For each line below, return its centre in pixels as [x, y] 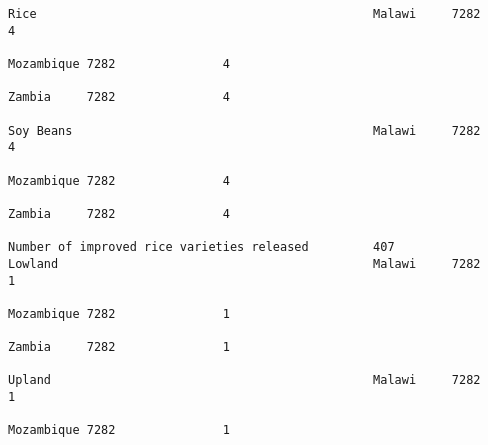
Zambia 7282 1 [119, 347]
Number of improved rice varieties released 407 [201, 247]
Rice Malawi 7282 [244, 14]
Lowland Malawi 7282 [244, 263]
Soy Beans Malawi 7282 [244, 130]
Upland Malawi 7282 [244, 380]
